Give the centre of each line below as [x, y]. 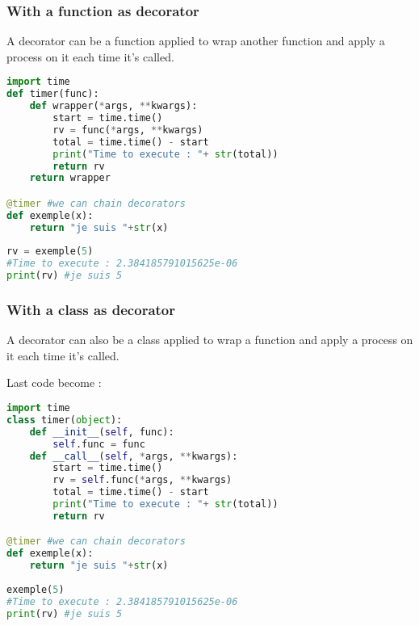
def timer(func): [53, 94]
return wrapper [70, 178]
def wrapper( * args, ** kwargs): [113, 106]
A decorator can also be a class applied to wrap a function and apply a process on [210, 340]
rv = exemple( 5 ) [50, 252]
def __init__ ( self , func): [102, 432]
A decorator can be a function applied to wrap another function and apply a [196, 41]
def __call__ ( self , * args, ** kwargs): [134, 456]
